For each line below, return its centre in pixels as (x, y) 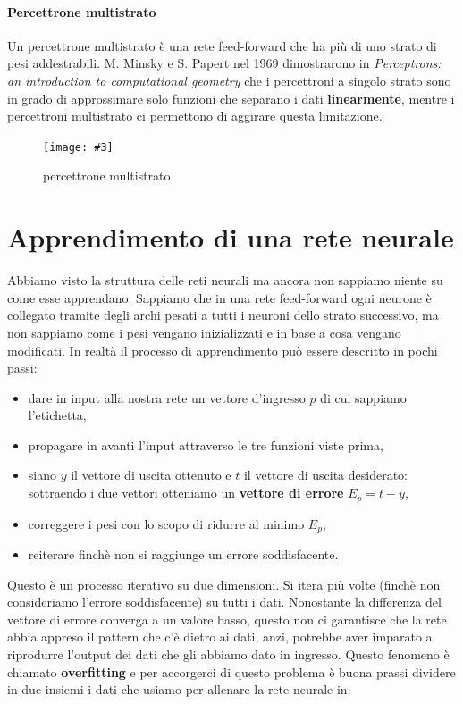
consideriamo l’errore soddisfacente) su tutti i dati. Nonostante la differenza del (224, 602)
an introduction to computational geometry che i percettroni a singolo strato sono (229, 80)
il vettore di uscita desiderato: (325, 475)
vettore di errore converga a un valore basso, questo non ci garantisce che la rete (227, 619)
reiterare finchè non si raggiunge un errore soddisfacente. (183, 553)
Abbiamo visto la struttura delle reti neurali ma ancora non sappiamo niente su (225, 280)
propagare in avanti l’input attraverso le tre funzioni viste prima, (206, 444)
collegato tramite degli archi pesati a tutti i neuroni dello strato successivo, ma (223, 315)
